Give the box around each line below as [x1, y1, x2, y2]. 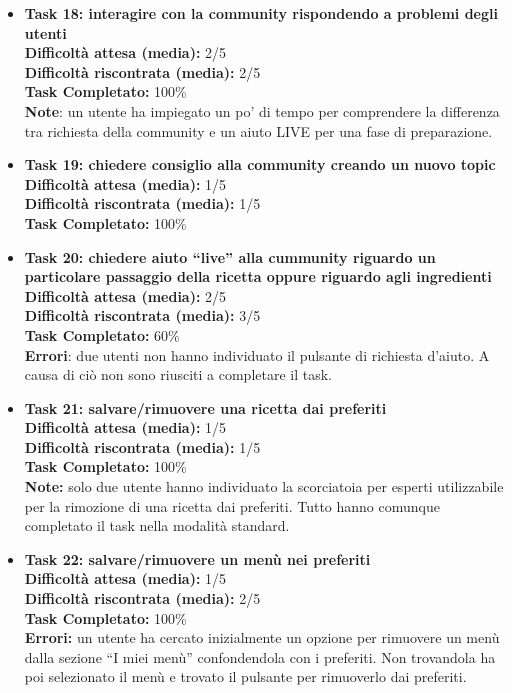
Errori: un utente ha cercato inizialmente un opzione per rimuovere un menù [24, 627, 500, 648]
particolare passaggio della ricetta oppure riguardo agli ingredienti [24, 266, 492, 287]
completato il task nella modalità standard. [24, 515, 290, 536]
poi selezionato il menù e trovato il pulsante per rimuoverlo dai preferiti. [24, 666, 467, 687]
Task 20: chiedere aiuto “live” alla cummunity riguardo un [24, 246, 436, 267]
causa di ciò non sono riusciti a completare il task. [24, 364, 332, 385]
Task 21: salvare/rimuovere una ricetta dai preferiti [24, 397, 387, 418]
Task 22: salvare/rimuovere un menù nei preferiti [24, 548, 371, 569]
